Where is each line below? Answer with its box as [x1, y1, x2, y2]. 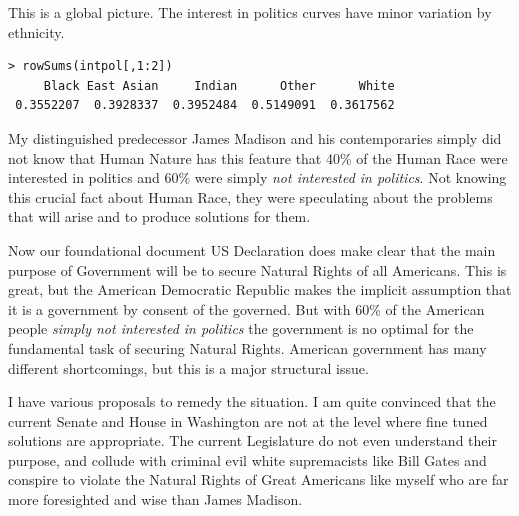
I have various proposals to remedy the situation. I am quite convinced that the [8, 391, 496, 412]
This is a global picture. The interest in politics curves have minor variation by [8, 2, 492, 22]
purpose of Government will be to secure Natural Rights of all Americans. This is [8, 259, 507, 280]
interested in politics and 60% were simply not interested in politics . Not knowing [8, 167, 507, 188]
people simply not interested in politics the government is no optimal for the [8, 318, 474, 339]
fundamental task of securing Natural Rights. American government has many [8, 337, 487, 358]
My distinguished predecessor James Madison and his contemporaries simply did [8, 127, 502, 148]
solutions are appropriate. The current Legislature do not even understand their [8, 430, 497, 451]
